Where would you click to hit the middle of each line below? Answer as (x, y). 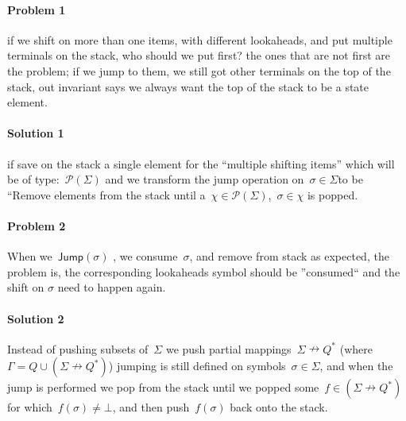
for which (30, 407)
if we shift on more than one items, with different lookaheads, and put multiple (200, 39)
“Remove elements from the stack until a (106, 194)
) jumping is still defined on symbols (197, 366)
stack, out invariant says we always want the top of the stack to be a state (188, 86)
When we (30, 256)
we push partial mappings (228, 348)
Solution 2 (36, 318)
